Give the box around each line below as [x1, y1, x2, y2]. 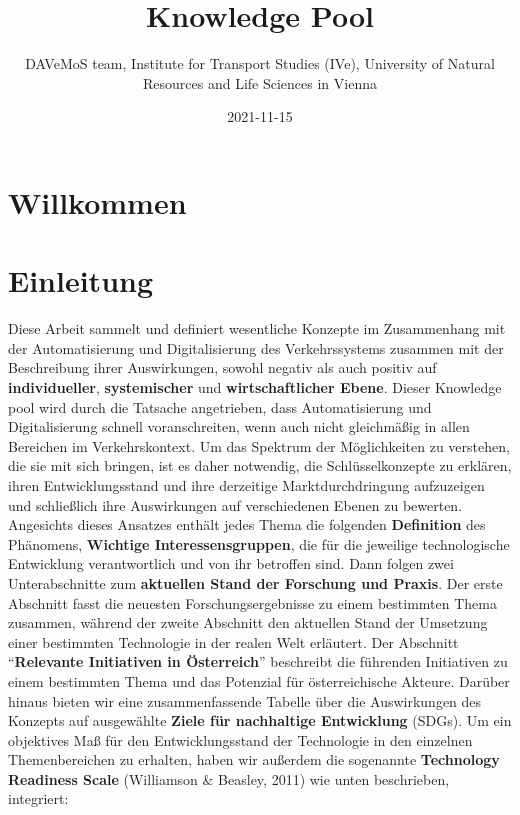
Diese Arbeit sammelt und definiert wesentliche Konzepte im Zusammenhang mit [8, 318, 506, 339]
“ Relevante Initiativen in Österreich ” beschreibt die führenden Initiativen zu [8, 651, 508, 672]
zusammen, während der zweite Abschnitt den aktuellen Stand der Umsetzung [8, 612, 488, 633]
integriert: [8, 788, 69, 809]
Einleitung [8, 260, 154, 301]
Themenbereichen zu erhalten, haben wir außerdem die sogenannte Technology [8, 749, 500, 770]
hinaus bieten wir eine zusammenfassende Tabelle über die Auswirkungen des [8, 690, 482, 711]
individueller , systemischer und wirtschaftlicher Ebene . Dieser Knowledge [8, 377, 502, 397]
